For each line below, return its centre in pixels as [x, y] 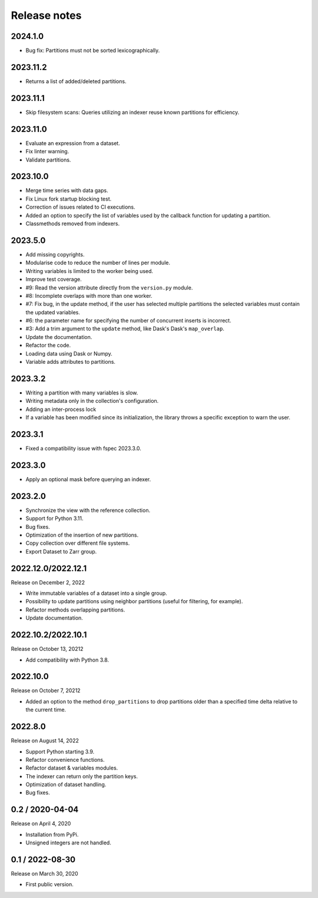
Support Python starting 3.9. [60, 751]
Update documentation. [54, 618]
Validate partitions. [48, 160]
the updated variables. [53, 312]
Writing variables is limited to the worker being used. [89, 271]
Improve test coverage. [54, 279]
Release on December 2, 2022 [48, 582]
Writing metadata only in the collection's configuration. [92, 401]
